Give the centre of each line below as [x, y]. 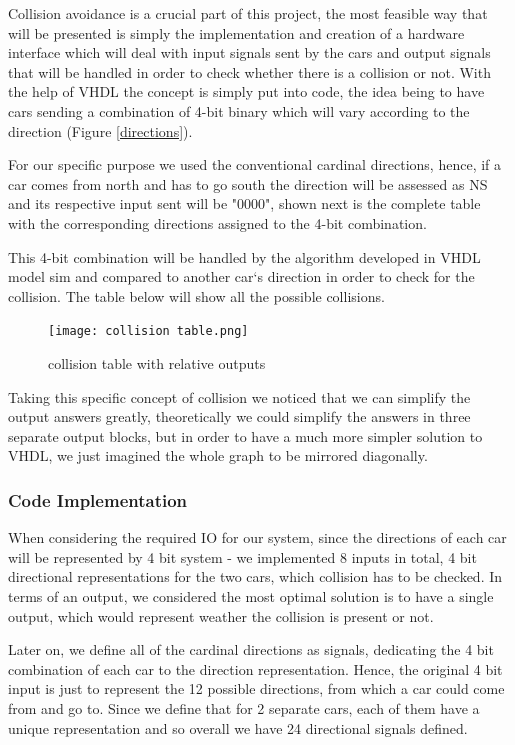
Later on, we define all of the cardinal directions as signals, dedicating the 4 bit [251, 649]
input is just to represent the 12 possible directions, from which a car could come [256, 688]
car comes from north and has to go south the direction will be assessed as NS [248, 183]
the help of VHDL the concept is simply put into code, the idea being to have [246, 91]
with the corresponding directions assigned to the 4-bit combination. [217, 222]
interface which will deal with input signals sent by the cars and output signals [249, 52]
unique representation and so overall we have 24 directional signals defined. [238, 727]
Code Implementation [98, 499]
